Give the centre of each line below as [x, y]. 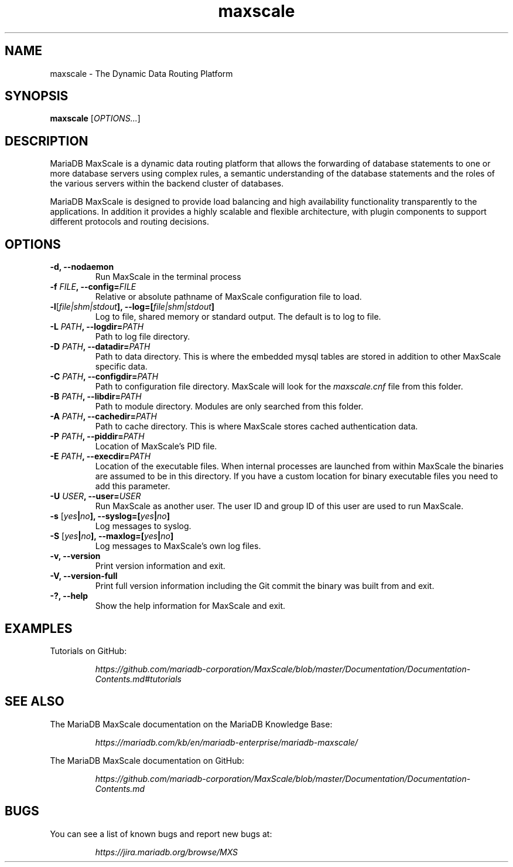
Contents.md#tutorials [138, 679]
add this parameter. [133, 486]
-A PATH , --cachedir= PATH [103, 416]
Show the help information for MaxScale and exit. [190, 606]
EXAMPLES [39, 628]
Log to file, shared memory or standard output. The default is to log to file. [238, 317]
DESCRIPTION [47, 141]
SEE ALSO [35, 702]
